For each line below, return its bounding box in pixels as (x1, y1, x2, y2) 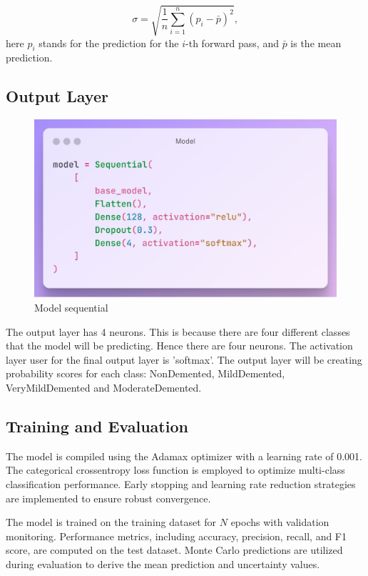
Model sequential (34, 300, 108, 314)
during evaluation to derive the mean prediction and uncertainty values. (6, 556, 320, 571)
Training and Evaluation (6, 414, 188, 437)
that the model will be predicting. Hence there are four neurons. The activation (6, 338, 353, 353)
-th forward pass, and (185, 35, 279, 50)
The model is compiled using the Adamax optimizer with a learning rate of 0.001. (6, 448, 362, 463)
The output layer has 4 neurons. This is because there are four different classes (6, 324, 350, 339)
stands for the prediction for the (39, 35, 179, 50)
